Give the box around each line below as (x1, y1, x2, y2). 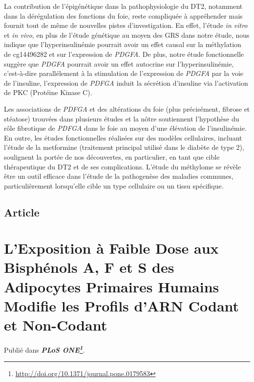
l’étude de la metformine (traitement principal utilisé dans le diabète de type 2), (4, 142, 244, 152)
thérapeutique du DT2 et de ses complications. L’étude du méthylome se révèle (4, 161, 241, 171)
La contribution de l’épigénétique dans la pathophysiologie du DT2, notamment (4, 1, 243, 11)
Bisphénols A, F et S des (4, 257, 174, 277)
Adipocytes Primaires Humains (4, 276, 219, 296)
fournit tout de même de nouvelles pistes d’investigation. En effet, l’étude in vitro (4, 20, 248, 30)
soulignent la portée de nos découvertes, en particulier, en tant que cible (4, 151, 220, 162)
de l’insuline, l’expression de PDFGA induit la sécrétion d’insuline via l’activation (4, 77, 248, 88)
